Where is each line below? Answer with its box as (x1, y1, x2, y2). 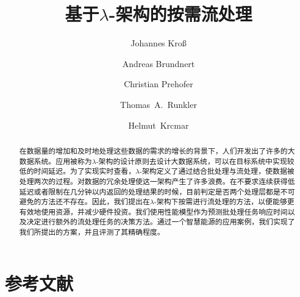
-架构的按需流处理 (109, 1, 252, 26)
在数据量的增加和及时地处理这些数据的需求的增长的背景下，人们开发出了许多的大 (19, 145, 295, 156)
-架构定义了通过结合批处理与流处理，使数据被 (140, 166, 295, 176)
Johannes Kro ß (130, 37, 187, 49)
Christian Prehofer (124, 77, 193, 90)
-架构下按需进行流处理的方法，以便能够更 (154, 196, 295, 207)
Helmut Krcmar (128, 118, 189, 131)
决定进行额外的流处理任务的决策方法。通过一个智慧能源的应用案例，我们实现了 (26, 216, 295, 227)
